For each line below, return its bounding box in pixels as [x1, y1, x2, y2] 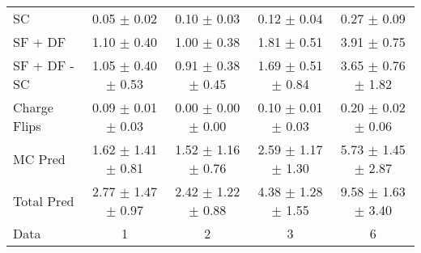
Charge [13, 98, 53, 116]
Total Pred [13, 191, 74, 210]
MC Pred [13, 149, 66, 168]
